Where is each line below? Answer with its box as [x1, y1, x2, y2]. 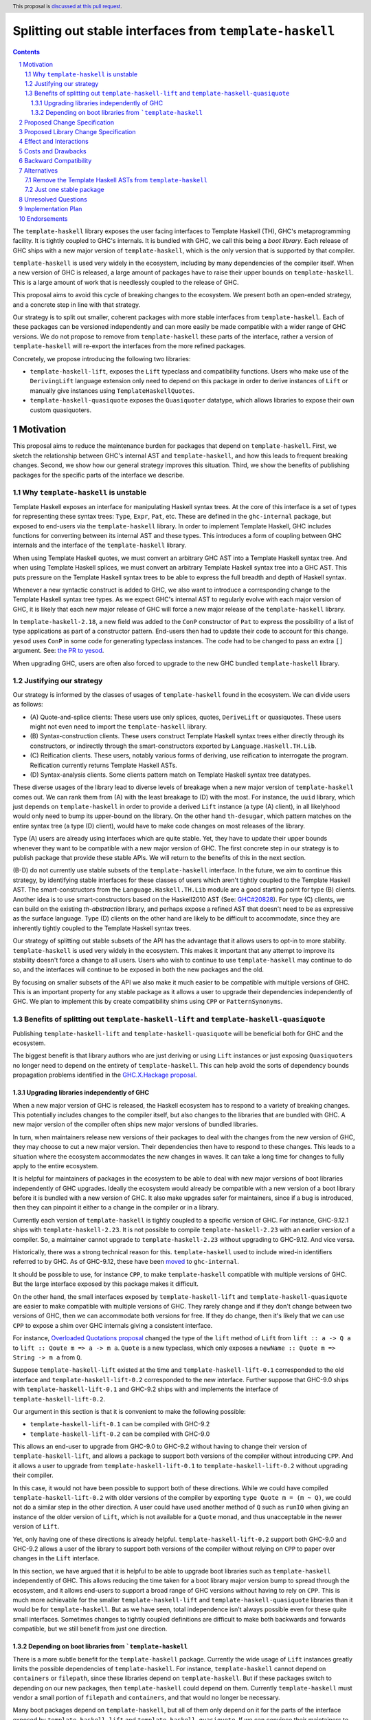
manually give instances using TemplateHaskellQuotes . [30, 386, 195, 395]
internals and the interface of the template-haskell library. [12, 541, 187, 550]
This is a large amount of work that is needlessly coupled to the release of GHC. [12, 278, 239, 286]
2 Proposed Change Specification [19, 118, 115, 127]
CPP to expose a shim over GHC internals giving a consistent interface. [12, 1321, 213, 1329]
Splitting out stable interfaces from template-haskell [12, 23, 335, 39]
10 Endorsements [19, 214, 68, 223]
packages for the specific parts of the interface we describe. [12, 471, 185, 479]
